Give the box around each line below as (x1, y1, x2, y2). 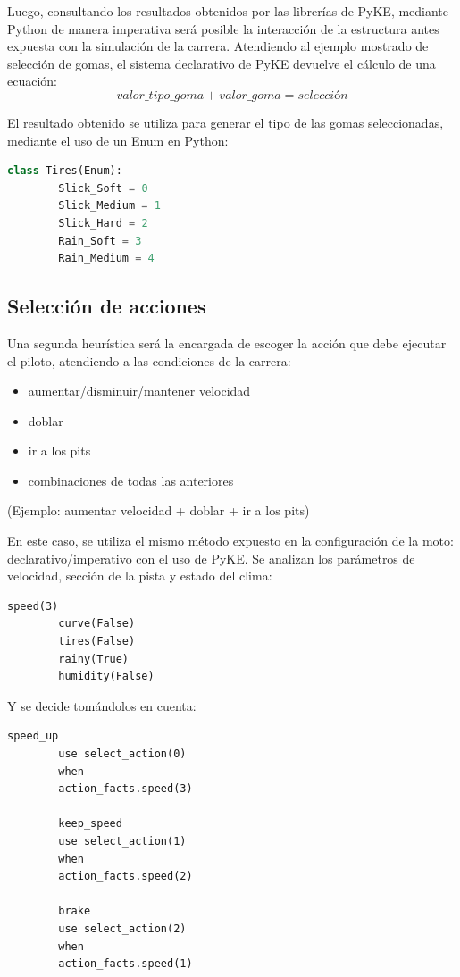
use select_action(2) (58, 922, 187, 935)
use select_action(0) (58, 747, 187, 761)
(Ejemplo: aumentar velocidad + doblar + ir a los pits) (7, 501, 310, 520)
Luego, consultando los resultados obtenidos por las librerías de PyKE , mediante (7, 2, 449, 20)
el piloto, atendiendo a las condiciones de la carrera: (7, 351, 291, 370)
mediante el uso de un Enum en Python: (7, 130, 229, 149)
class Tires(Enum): (7, 164, 122, 178)
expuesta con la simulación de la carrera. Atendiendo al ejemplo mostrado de (7, 37, 429, 55)
